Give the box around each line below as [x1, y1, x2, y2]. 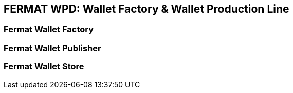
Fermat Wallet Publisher [4, 42, 101, 53]
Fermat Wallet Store [4, 61, 84, 72]
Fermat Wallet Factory [4, 24, 94, 35]
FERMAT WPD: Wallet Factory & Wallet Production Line [4, 3, 289, 15]
